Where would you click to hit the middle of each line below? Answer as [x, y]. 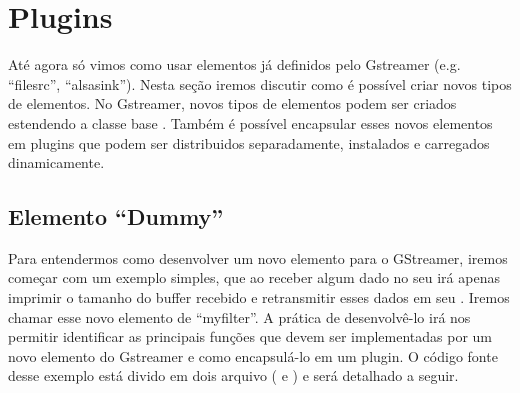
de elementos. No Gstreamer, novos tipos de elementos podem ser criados [232, 103]
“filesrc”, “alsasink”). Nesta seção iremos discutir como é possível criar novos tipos [260, 83]
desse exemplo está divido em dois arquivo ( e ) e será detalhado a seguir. [233, 375]
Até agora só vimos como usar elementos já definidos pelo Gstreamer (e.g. [234, 64]
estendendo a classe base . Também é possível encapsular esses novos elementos [250, 122]
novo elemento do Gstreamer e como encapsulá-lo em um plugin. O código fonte [253, 355]
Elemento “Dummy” [116, 216]
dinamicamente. [56, 162]
